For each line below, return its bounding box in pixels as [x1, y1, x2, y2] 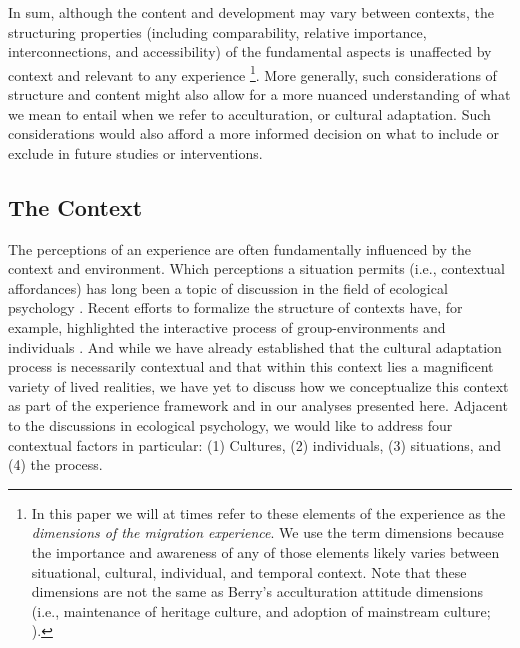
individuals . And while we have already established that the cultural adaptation [8, 336, 502, 357]
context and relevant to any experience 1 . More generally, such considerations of [8, 61, 497, 85]
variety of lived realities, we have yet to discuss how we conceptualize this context [8, 375, 509, 396]
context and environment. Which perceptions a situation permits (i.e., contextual [8, 258, 505, 279]
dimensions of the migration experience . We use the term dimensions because [31, 522, 504, 543]
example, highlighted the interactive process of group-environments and [8, 316, 446, 337]
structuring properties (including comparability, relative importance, [8, 21, 427, 42]
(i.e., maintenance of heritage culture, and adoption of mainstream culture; [31, 600, 491, 621]
